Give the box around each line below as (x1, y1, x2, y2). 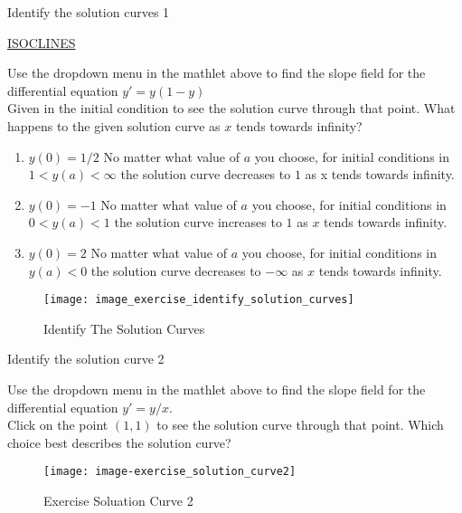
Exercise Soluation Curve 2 (43, 491, 193, 509)
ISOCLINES (7, 33, 76, 52)
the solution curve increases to (114, 213, 282, 232)
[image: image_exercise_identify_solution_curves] (43, 293, 354, 307)
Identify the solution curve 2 (7, 349, 165, 368)
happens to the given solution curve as (7, 116, 221, 135)
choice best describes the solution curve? (7, 432, 231, 451)
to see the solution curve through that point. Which (156, 415, 444, 434)
